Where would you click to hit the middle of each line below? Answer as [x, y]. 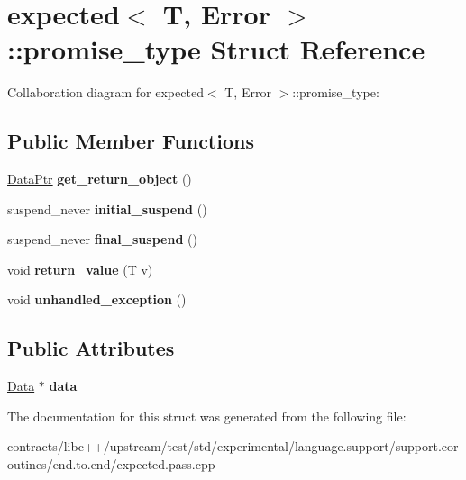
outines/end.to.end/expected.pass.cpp [111, 464]
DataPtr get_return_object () [100, 179]
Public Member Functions [131, 141]
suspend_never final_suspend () [102, 239]
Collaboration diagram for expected [105, 92]
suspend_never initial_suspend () [107, 208]
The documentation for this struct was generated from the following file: [207, 416]
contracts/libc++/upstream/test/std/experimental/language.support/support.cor [233, 446]
